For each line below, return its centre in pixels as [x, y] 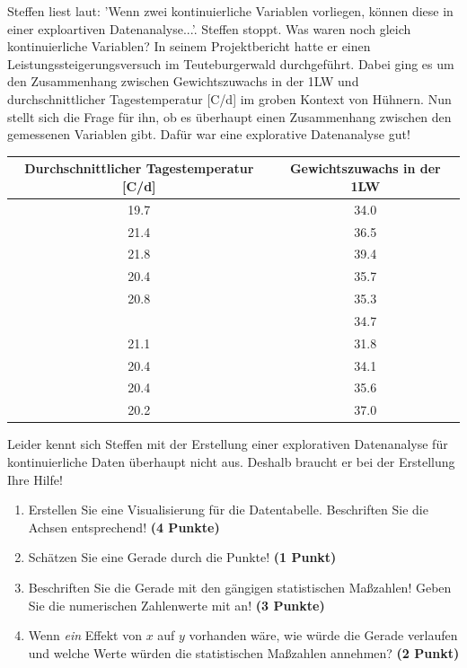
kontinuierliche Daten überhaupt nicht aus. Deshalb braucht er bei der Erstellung [231, 461]
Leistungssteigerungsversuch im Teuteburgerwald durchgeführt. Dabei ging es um [231, 63]
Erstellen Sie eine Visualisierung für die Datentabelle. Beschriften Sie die [228, 510]
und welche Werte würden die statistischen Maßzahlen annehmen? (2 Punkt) [244, 652]
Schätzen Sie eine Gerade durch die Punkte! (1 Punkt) [182, 557]
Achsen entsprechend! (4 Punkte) [124, 527]
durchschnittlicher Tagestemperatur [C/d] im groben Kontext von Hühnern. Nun [229, 98]
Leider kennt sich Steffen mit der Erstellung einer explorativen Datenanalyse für [228, 444]
